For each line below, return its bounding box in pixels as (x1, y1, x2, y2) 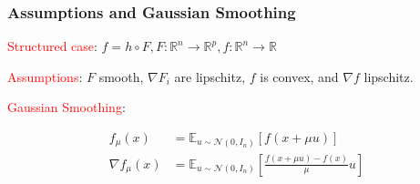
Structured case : (7, 36, 97, 56)
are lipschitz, (174, 66, 246, 86)
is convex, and (260, 66, 339, 86)
